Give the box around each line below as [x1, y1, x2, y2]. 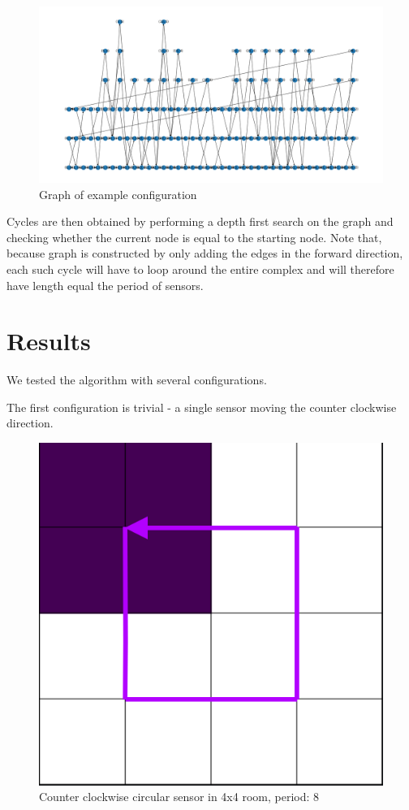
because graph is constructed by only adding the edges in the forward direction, [6, 245, 403, 262]
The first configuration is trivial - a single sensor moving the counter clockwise [6, 398, 397, 415]
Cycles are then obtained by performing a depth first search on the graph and [6, 213, 394, 230]
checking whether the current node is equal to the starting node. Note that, [6, 228, 382, 245]
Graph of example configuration [39, 185, 197, 202]
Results [6, 324, 91, 357]
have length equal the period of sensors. [6, 276, 204, 293]
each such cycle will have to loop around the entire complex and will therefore [6, 260, 394, 277]
